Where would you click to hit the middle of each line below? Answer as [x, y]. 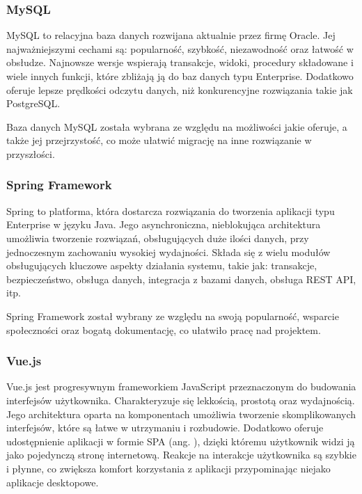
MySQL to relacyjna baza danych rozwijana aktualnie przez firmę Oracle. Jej [171, 35]
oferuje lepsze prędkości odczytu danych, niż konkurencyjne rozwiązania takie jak [180, 89]
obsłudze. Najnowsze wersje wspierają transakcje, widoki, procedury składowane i [180, 62]
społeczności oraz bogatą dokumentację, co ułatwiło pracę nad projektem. [164, 329]
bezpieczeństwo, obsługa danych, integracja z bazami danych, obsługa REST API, [181, 279]
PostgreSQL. [33, 103]
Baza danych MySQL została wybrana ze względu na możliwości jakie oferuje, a [177, 126]
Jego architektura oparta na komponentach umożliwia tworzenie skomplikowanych [181, 414]
